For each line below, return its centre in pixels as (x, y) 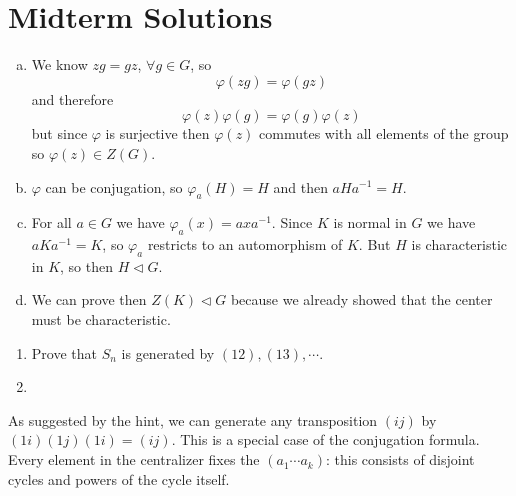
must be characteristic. (101, 319)
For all (51, 222)
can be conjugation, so (114, 186)
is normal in (370, 222)
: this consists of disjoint (400, 459)
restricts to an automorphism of (245, 244)
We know (59, 64)
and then (300, 186)
